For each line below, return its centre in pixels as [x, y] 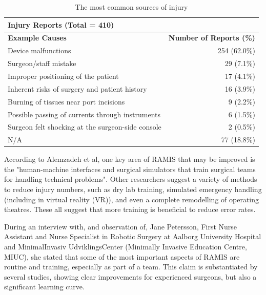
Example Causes [37, 38]
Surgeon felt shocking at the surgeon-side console [85, 127]
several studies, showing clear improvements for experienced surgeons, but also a [130, 276]
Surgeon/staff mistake [42, 63]
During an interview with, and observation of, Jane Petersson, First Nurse [121, 226]
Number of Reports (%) [212, 38]
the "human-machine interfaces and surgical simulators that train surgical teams [130, 169]
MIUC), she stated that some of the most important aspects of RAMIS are [122, 256]
